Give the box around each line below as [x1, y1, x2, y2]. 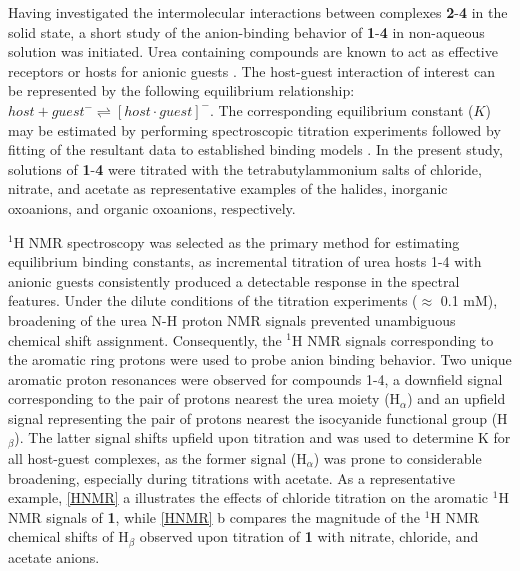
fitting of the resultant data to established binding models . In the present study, [8, 139, 503, 160]
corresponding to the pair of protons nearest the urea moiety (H [8, 388, 401, 409]
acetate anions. [8, 546, 100, 567]
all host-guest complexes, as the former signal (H [8, 447, 307, 468]
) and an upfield [407, 388, 506, 409]
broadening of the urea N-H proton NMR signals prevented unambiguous [8, 309, 456, 330]
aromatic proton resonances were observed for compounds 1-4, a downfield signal [8, 368, 503, 389]
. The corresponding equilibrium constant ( [209, 99, 474, 120]
